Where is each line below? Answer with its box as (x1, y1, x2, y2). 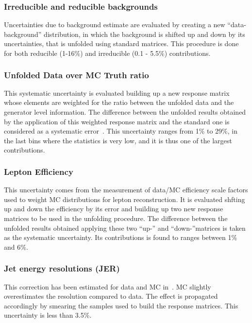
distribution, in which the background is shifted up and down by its (44, 29, 245, 39)
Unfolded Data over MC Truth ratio (4, 68, 149, 81)
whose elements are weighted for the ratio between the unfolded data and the (4, 97, 234, 107)
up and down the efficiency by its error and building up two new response (4, 204, 223, 214)
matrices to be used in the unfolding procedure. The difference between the (4, 213, 228, 223)
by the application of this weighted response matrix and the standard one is (4, 116, 230, 126)
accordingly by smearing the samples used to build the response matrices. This (4, 300, 238, 310)
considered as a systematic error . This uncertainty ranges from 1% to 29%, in (4, 126, 237, 136)
